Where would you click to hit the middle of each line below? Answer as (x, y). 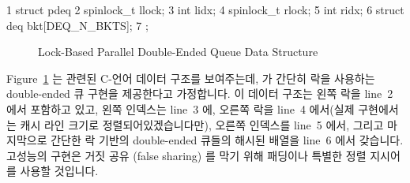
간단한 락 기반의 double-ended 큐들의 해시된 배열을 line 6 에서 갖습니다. (227, 140)
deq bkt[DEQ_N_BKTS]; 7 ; (77, 25)
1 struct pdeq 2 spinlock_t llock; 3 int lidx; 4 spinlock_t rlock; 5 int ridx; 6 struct (205, 9)
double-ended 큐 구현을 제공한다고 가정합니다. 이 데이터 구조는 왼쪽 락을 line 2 (200, 93)
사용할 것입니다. (59, 171)
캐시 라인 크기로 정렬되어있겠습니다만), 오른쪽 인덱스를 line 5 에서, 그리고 (202, 124)
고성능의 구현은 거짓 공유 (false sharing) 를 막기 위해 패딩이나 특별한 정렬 (186, 155)
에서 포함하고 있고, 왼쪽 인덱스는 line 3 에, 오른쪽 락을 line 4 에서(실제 (181, 108)
